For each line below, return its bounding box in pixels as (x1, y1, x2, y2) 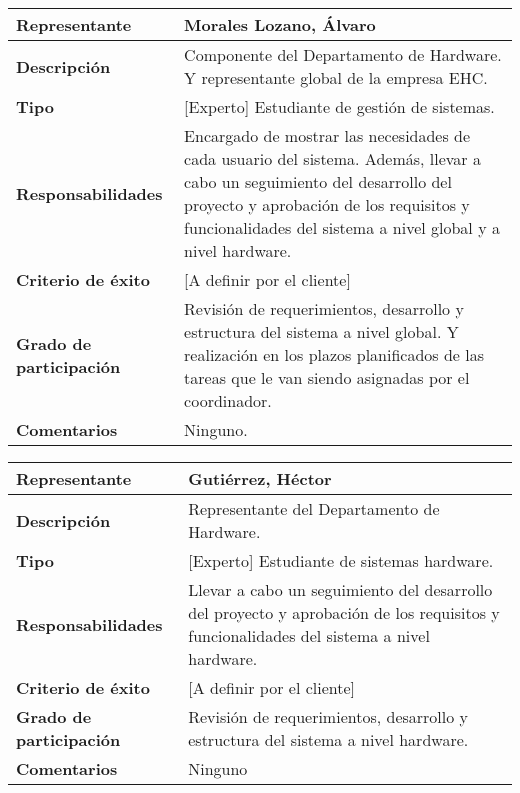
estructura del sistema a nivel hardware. (188, 728, 469, 751)
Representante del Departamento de (188, 497, 440, 520)
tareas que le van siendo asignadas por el (184, 366, 470, 389)
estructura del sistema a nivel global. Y (184, 320, 459, 343)
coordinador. (184, 389, 272, 412)
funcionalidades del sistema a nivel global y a (184, 216, 500, 239)
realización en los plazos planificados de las (184, 343, 485, 366)
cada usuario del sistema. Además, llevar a (184, 147, 481, 170)
